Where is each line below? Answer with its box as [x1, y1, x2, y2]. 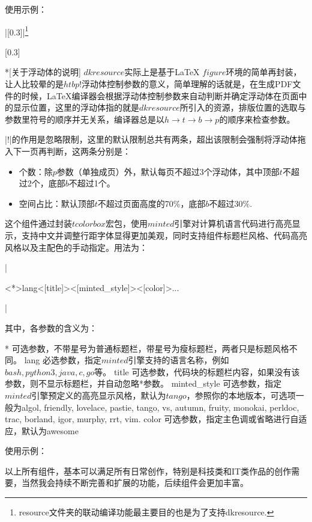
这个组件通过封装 [5, 217, 72, 230]
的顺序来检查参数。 [219, 112, 295, 125]
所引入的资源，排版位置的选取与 [179, 101, 306, 114]
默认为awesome [21, 424, 79, 437]
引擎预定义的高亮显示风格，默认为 [31, 388, 166, 401]
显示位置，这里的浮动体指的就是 [13, 101, 139, 114]
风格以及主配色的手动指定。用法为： [5, 241, 148, 253]
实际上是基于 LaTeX [124, 66, 200, 78]
